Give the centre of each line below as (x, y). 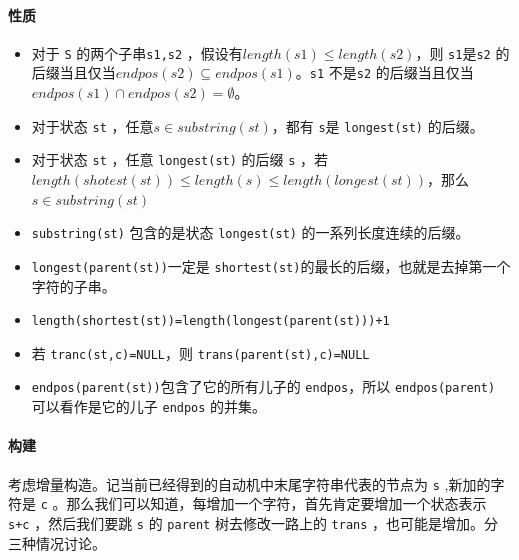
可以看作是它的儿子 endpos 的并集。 (149, 406)
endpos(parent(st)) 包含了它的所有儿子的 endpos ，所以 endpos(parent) (263, 386)
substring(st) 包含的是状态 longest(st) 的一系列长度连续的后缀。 (250, 232)
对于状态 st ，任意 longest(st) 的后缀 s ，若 (180, 159)
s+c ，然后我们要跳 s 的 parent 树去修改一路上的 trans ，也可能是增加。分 (253, 522)
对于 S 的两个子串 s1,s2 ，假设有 (137, 52)
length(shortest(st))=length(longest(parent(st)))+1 (210, 321)
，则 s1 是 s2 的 (462, 52)
